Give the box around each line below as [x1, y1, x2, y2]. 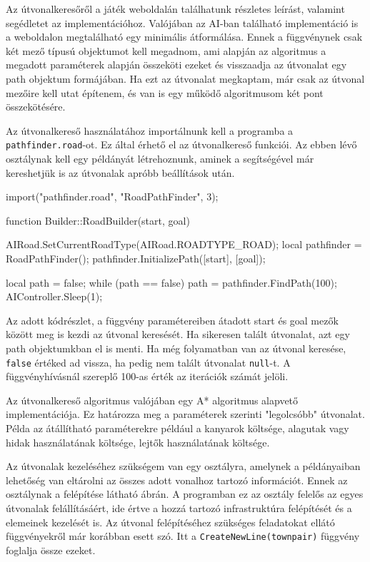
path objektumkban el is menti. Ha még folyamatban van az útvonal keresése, [6, 340, 346, 355]
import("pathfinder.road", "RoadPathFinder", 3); [6, 189, 219, 204]
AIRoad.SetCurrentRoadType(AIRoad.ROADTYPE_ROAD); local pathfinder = [6, 237, 362, 252]
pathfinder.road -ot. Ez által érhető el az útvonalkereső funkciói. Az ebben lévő [6, 137, 357, 152]
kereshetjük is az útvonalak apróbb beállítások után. [6, 165, 235, 180]
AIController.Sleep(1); [6, 289, 103, 304]
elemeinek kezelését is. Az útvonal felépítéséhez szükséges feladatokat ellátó [6, 514, 335, 529]
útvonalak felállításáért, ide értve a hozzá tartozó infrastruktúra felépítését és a [6, 500, 352, 515]
